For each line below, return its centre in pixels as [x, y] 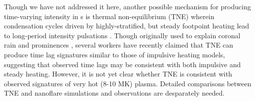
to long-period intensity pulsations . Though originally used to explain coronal [122, 35]
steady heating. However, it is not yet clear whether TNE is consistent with [118, 74]
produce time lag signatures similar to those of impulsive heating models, [115, 54]
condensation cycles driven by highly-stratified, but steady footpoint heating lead [127, 26]
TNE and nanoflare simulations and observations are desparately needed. [114, 93]
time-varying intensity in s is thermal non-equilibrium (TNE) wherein [109, 16]
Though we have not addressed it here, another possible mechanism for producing [127, 6]
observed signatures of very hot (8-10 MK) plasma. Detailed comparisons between [128, 83]
